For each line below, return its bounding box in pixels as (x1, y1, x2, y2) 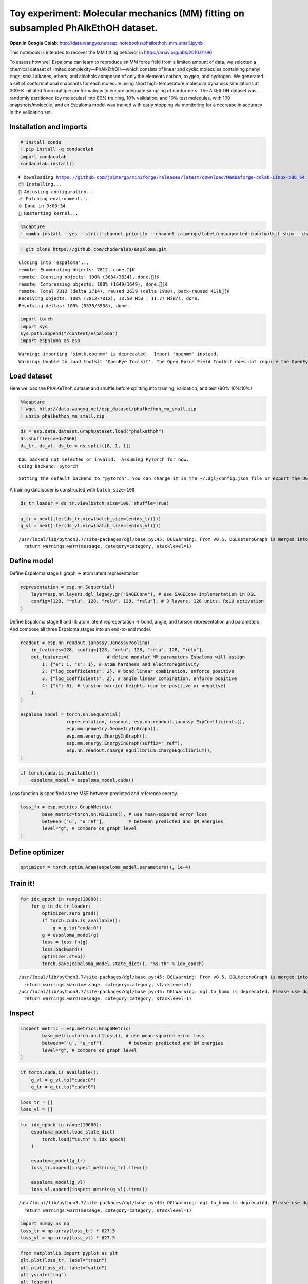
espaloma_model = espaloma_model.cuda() (31, 777, 134, 783)
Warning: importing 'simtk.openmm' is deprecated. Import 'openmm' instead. (18, 351, 219, 357)
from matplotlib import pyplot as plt (20, 1251, 118, 1256)
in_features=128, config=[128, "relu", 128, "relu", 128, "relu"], (31, 647, 205, 653)
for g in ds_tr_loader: (31, 903, 91, 909)
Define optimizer (9, 847, 64, 856)
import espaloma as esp (20, 338, 81, 344)
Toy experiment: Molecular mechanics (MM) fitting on (9, 8, 245, 19)
